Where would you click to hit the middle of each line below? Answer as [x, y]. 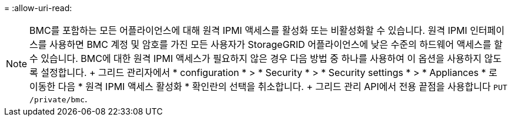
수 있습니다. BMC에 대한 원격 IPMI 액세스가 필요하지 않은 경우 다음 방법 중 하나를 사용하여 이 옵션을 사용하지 [256, 58]
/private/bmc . [58, 99]
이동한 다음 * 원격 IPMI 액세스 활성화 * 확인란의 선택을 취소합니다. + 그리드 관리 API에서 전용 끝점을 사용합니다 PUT [268, 87]
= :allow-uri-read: [38, 8]
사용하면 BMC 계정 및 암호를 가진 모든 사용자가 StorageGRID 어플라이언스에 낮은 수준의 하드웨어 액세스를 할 [276, 44]
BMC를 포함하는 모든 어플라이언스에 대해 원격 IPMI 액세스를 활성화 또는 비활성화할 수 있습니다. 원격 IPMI [248, 30]
